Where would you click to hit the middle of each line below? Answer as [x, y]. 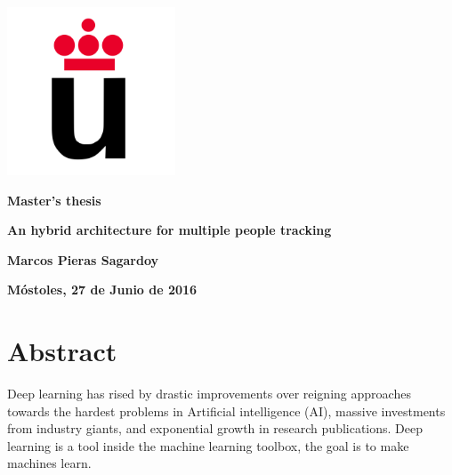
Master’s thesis [54, 200]
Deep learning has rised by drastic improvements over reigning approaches [209, 394]
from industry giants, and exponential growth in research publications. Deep [215, 428]
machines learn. [49, 463]
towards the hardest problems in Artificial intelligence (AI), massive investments [226, 411]
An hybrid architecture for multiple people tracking [169, 230]
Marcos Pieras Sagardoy [83, 259]
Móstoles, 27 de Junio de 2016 [102, 290]
